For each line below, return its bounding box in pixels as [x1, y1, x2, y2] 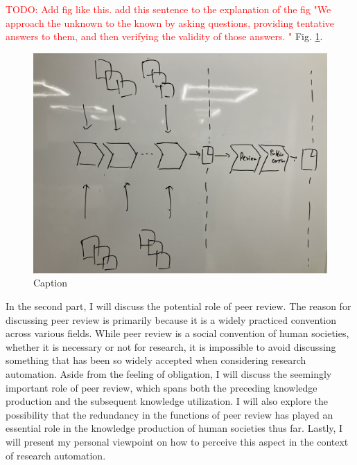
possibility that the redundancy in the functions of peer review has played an [6, 407, 333, 421]
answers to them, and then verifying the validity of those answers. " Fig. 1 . [6, 29, 323, 44]
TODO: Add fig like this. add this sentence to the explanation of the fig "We [6, 2, 331, 16]
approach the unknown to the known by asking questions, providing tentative [6, 15, 335, 30]
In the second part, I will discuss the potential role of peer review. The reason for [6, 298, 351, 313]
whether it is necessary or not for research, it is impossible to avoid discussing [6, 339, 336, 354]
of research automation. [6, 448, 106, 462]
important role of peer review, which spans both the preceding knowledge [6, 380, 317, 394]
